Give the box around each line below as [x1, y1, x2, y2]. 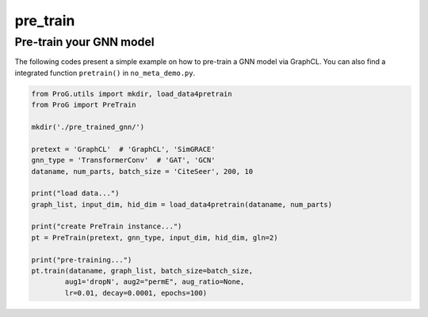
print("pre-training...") [31, 255, 132, 264]
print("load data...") [31, 189, 120, 198]
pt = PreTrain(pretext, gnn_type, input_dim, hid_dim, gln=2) [31, 233, 278, 242]
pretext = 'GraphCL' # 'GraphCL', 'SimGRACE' [31, 145, 216, 153]
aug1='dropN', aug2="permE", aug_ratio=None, [64, 277, 245, 286]
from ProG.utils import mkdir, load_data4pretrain [31, 89, 233, 98]
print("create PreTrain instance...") [31, 222, 182, 231]
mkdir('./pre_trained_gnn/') [31, 123, 145, 131]
